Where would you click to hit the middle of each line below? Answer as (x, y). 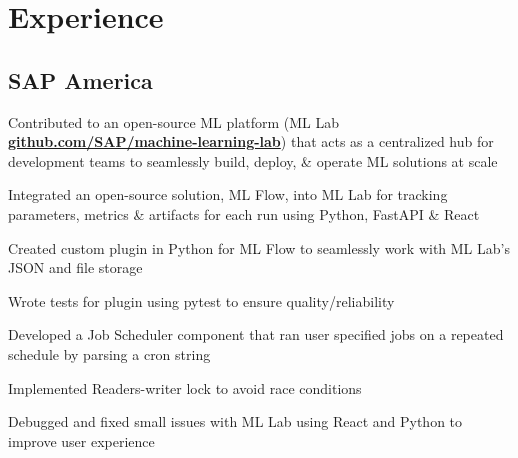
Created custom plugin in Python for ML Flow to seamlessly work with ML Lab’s (259, 247)
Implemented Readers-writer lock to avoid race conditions (185, 387)
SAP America (80, 79)
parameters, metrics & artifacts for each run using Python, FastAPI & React (244, 213)
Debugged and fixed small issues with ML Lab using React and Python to (235, 421)
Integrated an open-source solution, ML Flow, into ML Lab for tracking (228, 194)
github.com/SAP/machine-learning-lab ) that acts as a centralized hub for (251, 141)
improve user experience (81, 440)
